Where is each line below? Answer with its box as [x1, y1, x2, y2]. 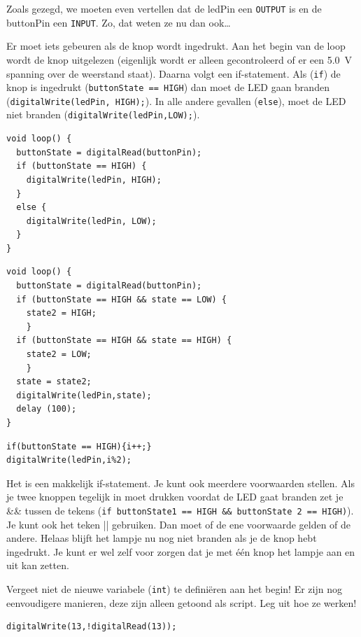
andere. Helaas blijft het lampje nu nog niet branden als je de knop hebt [6, 531, 317, 545]
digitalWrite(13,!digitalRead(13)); [6, 622, 177, 632]
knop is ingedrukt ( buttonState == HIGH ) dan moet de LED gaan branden [6, 80, 330, 94]
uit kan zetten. [6, 558, 69, 573]
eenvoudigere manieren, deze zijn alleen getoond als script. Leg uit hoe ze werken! [6, 595, 357, 610]
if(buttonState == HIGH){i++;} [6, 441, 152, 451]
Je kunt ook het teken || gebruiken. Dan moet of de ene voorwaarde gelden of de [6, 517, 351, 531]
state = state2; [16, 377, 92, 387]
